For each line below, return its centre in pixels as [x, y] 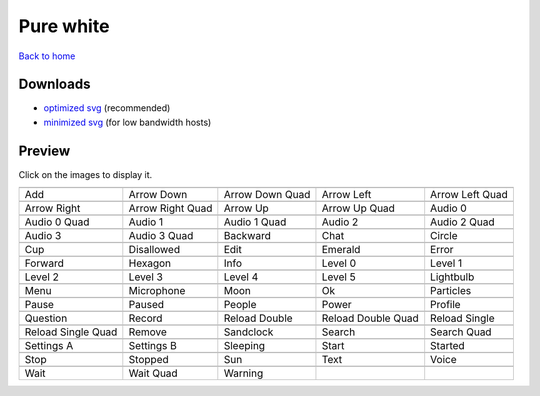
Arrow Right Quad [170, 208]
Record [145, 318]
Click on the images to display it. [85, 174]
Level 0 [339, 263]
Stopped [148, 360]
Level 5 [338, 277]
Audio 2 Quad [462, 222]
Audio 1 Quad [255, 222]
